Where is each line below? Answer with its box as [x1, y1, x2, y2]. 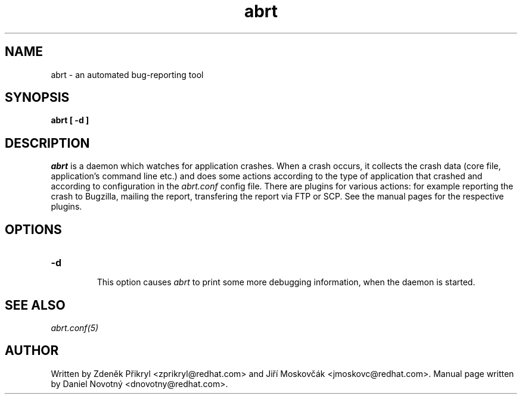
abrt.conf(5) [51, 322, 99, 333]
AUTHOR [5, 343, 59, 359]
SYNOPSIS [5, 90, 70, 105]
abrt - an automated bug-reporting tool [51, 69, 204, 80]
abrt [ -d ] [51, 115, 89, 126]
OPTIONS [5, 222, 62, 237]
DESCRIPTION [5, 135, 90, 151]
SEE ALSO [5, 297, 66, 313]
